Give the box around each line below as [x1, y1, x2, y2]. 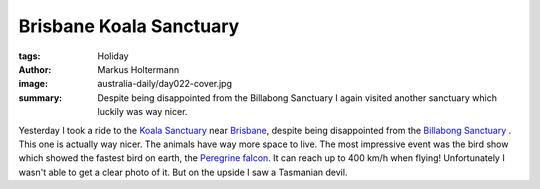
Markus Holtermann [97, 63, 180, 75]
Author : [18, 63, 52, 75]
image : [18, 78, 49, 90]
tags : [18, 50, 41, 62]
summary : [18, 91, 63, 104]
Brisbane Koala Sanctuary [18, 15, 240, 37]
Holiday [97, 50, 129, 62]
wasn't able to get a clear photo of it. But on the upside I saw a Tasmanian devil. [18, 166, 348, 178]
